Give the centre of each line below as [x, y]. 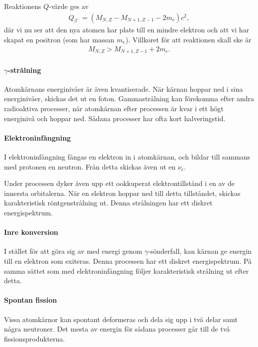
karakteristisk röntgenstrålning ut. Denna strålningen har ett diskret [108, 203]
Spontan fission [31, 300]
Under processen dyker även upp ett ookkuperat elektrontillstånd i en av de [120, 183]
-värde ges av [69, 6]
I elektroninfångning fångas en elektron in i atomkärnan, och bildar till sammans [127, 157]
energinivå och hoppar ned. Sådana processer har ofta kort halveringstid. [115, 118]
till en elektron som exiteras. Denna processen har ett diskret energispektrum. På [128, 261]
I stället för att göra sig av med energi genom [73, 251]
